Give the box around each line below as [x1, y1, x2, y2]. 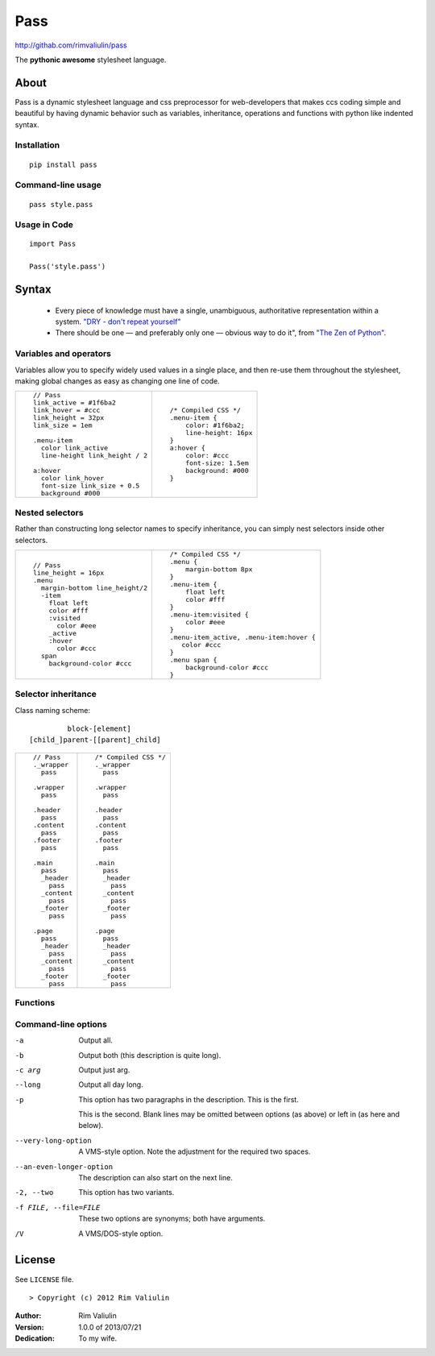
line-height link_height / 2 [40, 451, 148, 460]
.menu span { [169, 655, 217, 664]
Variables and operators [14, 348, 112, 359]
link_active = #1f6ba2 [32, 399, 117, 407]
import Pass [29, 239, 77, 249]
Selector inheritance [14, 689, 97, 700]
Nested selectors [14, 507, 84, 518]
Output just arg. [78, 1064, 130, 1075]
